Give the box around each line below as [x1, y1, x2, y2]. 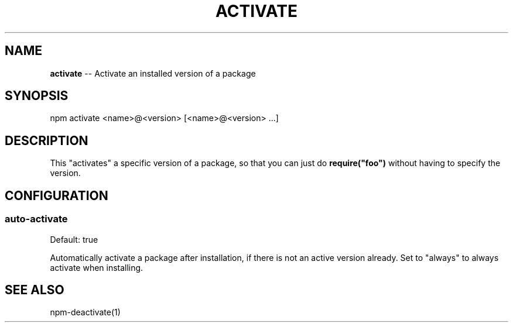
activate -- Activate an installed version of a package [50, 68, 256, 78]
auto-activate [5, 213, 68, 225]
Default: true [50, 234, 98, 245]
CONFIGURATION [5, 188, 108, 203]
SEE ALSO [5, 282, 64, 297]
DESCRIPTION [5, 133, 88, 148]
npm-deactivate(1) [50, 307, 121, 318]
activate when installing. [50, 262, 143, 273]
